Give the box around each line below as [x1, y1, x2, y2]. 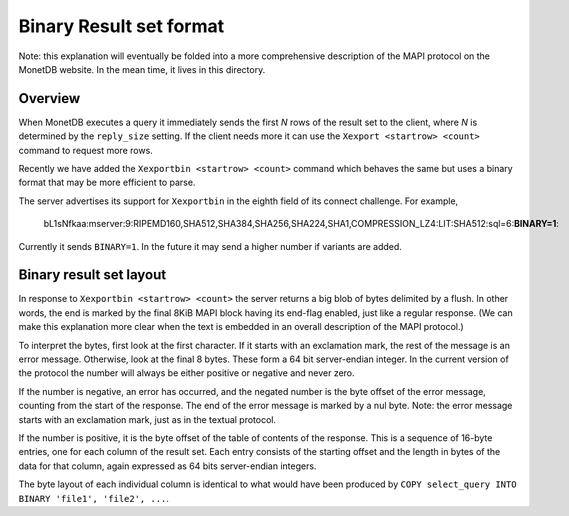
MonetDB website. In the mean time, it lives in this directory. [18, 63, 266, 75]
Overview [18, 90, 81, 107]
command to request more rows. [18, 144, 154, 156]
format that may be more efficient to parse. [18, 176, 196, 189]
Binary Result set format [18, 15, 225, 37]
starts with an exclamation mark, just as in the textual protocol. [18, 413, 277, 425]
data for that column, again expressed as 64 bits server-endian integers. [18, 460, 317, 472]
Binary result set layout [18, 266, 167, 284]
